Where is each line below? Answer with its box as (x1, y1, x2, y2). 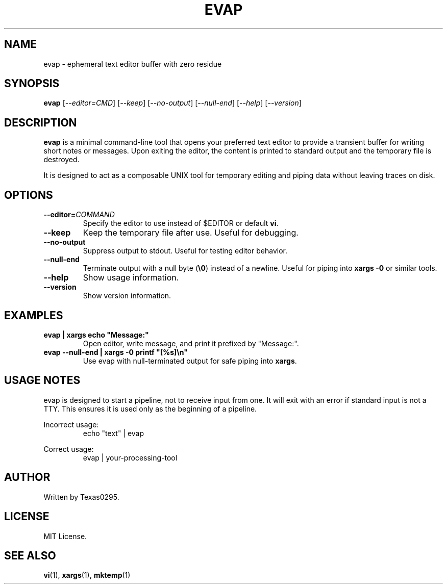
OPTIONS (4, 188, 53, 201)
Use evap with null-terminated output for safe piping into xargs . (83, 356, 297, 365)
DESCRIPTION (4, 116, 77, 129)
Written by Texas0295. (43, 492, 119, 501)
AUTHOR (4, 471, 51, 484)
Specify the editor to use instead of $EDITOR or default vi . (83, 219, 279, 228)
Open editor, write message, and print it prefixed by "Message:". (83, 339, 299, 348)
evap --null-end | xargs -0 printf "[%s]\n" (43, 347, 188, 356)
